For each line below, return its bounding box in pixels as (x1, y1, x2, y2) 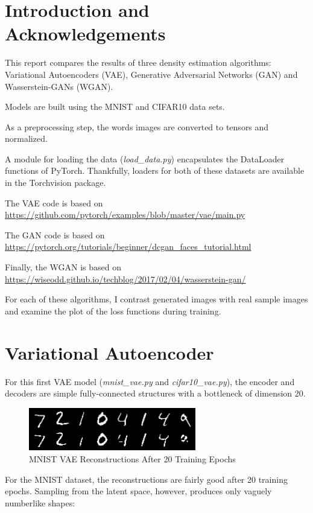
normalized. (5, 132, 48, 145)
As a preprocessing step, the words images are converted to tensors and (5, 120, 269, 133)
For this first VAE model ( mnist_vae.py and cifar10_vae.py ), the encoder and (5, 375, 295, 387)
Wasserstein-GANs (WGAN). (5, 80, 113, 92)
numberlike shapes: (5, 496, 75, 509)
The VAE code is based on (5, 196, 103, 209)
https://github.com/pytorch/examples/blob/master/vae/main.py (5, 208, 245, 221)
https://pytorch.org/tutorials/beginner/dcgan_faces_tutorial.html (5, 240, 251, 253)
